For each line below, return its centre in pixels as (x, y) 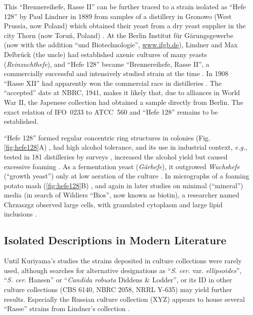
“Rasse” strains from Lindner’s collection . (67, 308)
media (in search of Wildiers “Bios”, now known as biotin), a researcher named (122, 195)
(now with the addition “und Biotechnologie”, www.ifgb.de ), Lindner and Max (121, 45)
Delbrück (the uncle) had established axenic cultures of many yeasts (106, 54)
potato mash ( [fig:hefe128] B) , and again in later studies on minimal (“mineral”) (124, 185)
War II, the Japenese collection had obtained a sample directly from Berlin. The (124, 102)
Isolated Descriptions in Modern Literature (115, 240)
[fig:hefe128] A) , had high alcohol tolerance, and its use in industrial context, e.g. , (126, 147)
